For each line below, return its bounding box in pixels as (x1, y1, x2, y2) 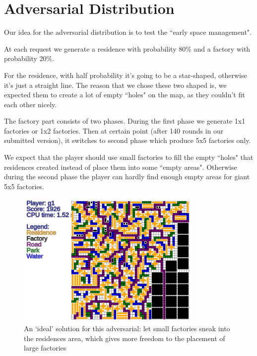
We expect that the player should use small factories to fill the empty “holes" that (4, 152, 254, 162)
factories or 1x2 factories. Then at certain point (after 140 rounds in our (4, 125, 224, 136)
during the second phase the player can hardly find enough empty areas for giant (4, 171, 250, 182)
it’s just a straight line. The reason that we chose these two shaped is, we (4, 79, 227, 90)
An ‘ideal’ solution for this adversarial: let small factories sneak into (24, 323, 230, 334)
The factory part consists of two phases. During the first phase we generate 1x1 (4, 116, 246, 126)
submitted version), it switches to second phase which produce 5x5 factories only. (4, 135, 251, 145)
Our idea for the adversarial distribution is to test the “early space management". (4, 27, 252, 37)
